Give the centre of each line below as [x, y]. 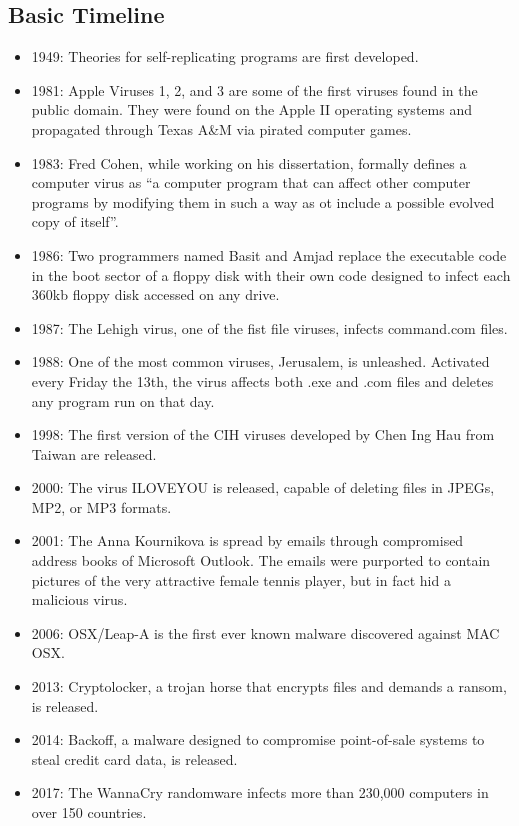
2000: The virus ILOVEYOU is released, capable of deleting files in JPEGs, [263, 487]
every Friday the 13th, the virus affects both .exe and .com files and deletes [262, 380]
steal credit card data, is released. [134, 758]
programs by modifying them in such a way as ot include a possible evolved [263, 201]
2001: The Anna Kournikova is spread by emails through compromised [247, 540]
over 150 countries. [89, 812]
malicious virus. [79, 599]
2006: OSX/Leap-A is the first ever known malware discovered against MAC [265, 632]
